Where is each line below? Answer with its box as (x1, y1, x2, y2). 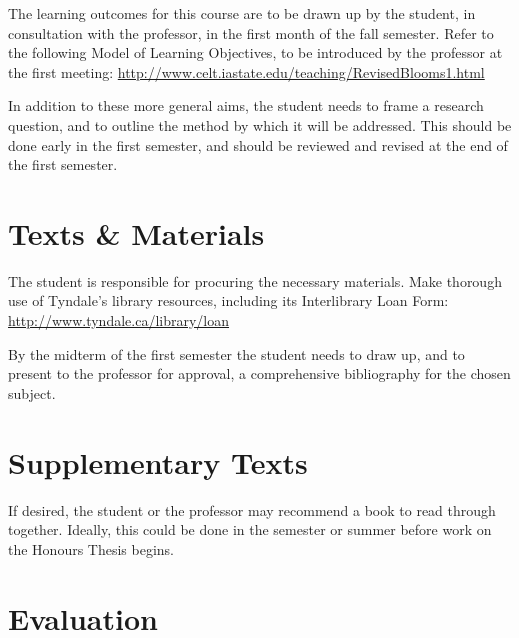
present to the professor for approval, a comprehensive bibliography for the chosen (8, 363, 511, 384)
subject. (8, 382, 56, 403)
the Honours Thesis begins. (8, 538, 175, 559)
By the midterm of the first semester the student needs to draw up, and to (8, 343, 465, 364)
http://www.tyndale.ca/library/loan (8, 310, 230, 331)
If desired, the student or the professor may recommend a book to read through (8, 499, 496, 520)
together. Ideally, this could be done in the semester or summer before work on (8, 519, 492, 540)
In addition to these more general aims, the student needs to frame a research (8, 95, 484, 116)
